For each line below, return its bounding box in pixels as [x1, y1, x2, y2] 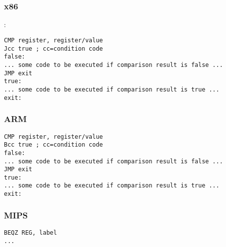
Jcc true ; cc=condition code [4, 45, 103, 52]
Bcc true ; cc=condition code [4, 141, 103, 149]
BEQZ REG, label [4, 229, 57, 237]
